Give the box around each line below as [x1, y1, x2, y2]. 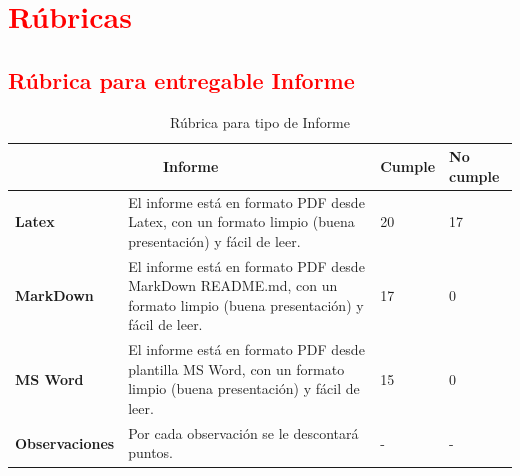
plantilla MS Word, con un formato [128, 358, 345, 379]
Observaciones [15, 432, 115, 453]
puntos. [128, 442, 174, 463]
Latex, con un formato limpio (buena [128, 211, 355, 232]
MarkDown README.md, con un [128, 275, 338, 296]
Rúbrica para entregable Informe [8, 64, 355, 95]
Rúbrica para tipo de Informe [170, 111, 350, 132]
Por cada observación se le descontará [128, 422, 359, 443]
